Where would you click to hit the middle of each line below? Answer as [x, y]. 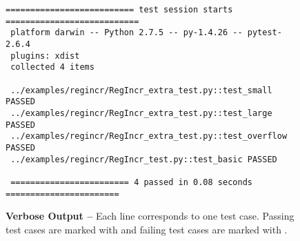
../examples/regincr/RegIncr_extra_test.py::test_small [141, 90]
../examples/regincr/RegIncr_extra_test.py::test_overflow [149, 136]
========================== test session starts [119, 10]
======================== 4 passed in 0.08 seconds [131, 182]
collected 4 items [52, 67]
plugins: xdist [45, 56]
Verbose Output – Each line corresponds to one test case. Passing [150, 216]
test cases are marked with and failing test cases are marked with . [147, 229]
